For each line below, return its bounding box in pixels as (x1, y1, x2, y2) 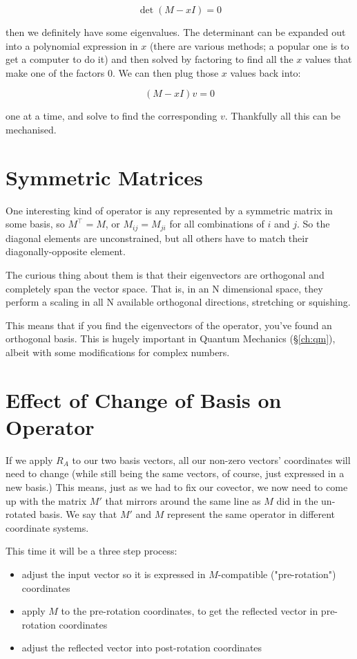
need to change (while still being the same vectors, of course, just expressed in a (6, 466, 345, 481)
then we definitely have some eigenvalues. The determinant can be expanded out (6, 25, 346, 39)
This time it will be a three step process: (6, 544, 177, 558)
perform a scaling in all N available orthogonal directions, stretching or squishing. (6, 295, 351, 309)
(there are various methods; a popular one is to (149, 38, 349, 53)
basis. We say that (39, 507, 117, 521)
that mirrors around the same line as (105, 493, 261, 508)
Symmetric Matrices (6, 163, 203, 191)
